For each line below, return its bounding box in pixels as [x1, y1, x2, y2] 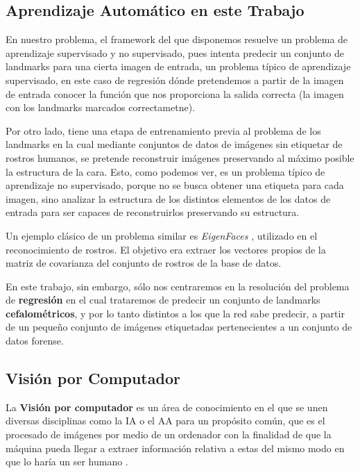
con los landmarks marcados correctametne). [6, 100, 195, 115]
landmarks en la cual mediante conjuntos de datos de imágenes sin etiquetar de [6, 137, 343, 151]
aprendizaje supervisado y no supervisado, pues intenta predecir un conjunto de [6, 45, 344, 60]
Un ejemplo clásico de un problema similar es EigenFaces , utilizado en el [6, 228, 318, 242]
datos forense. [6, 333, 64, 348]
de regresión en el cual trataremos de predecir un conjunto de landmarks [6, 292, 320, 307]
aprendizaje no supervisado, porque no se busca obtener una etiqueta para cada [6, 178, 344, 192]
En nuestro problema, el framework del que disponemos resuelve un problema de [6, 32, 348, 47]
